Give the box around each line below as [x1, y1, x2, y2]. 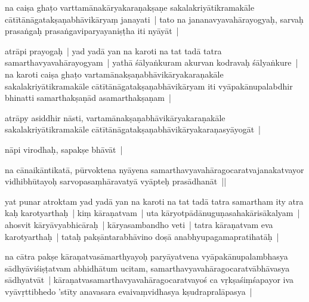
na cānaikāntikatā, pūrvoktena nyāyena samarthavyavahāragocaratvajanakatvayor [5, 163, 304, 175]
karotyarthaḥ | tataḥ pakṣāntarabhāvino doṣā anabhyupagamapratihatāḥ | [5, 230, 279, 242]
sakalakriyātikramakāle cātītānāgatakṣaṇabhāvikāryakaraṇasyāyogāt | [5, 123, 261, 135]
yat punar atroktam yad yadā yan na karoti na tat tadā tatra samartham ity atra [5, 195, 304, 207]
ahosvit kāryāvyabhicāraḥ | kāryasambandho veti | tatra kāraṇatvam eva [5, 218, 273, 230]
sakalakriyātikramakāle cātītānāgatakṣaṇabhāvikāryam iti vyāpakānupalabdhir [5, 79, 293, 92]
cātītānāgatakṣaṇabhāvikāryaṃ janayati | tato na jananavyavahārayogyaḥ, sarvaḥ [5, 13, 304, 25]
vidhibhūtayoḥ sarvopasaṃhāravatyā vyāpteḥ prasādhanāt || [5, 175, 227, 187]
